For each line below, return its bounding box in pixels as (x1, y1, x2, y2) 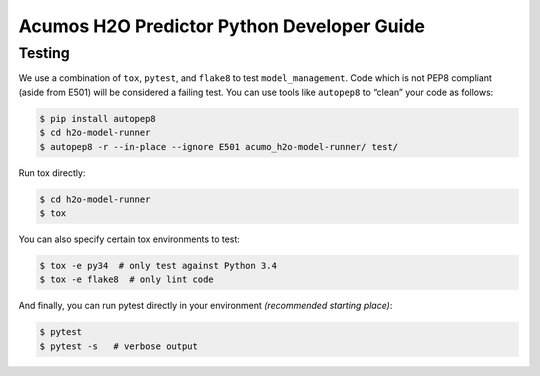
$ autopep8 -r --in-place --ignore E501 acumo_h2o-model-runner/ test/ (39, 141, 399, 152)
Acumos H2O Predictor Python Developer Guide (18, 15, 425, 37)
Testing (18, 44, 70, 62)
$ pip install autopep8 (39, 113, 157, 124)
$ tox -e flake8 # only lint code (39, 274, 214, 285)
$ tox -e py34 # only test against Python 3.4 (39, 260, 277, 271)
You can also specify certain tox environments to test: (18, 233, 240, 245)
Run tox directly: (18, 166, 86, 179)
